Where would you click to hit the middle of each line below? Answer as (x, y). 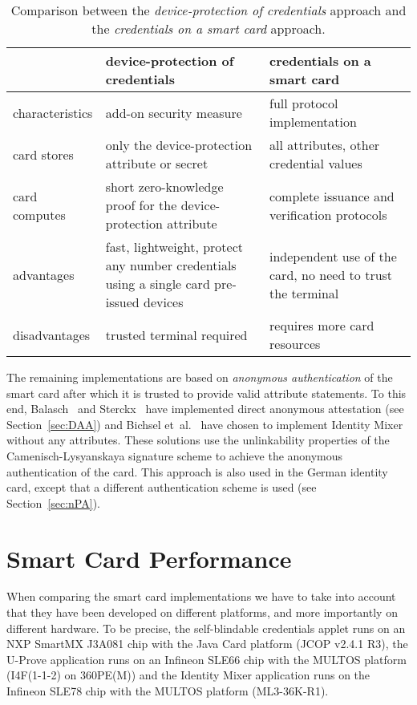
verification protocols (328, 214)
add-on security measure (174, 112)
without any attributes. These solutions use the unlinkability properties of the (198, 440)
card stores (43, 154)
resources (295, 344)
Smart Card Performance (149, 558)
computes (39, 214)
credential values (316, 163)
